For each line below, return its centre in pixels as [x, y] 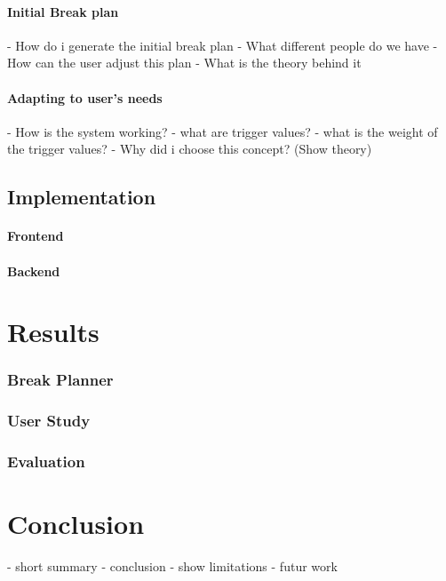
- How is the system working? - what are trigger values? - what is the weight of [223, 131]
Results [53, 332]
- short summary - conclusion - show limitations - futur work [172, 566]
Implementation [82, 197]
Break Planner [60, 380]
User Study [49, 421]
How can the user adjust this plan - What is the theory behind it [184, 63]
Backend [34, 271]
